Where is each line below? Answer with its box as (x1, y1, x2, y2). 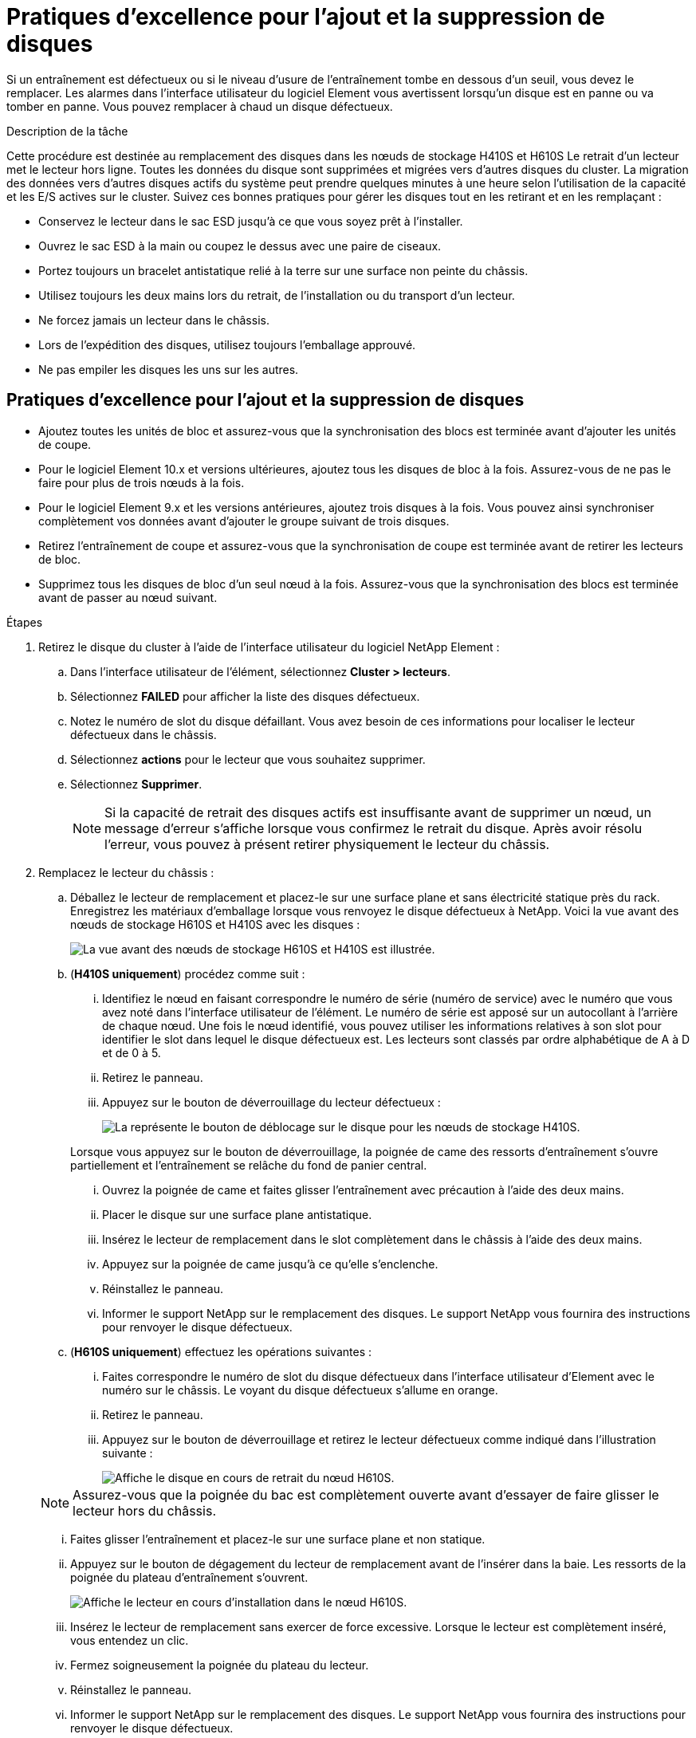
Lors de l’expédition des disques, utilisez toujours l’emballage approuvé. (38, 337, 416, 352)
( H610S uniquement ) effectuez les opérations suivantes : (70, 1344, 372, 1359)
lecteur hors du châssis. (73, 1502, 216, 1519)
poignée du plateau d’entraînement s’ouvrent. (70, 1570, 309, 1584)
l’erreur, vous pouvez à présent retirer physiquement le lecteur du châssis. (104, 836, 550, 852)
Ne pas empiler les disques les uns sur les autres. (38, 362, 299, 376)
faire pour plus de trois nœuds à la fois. (38, 475, 245, 490)
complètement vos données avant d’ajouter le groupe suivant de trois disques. (38, 513, 450, 528)
